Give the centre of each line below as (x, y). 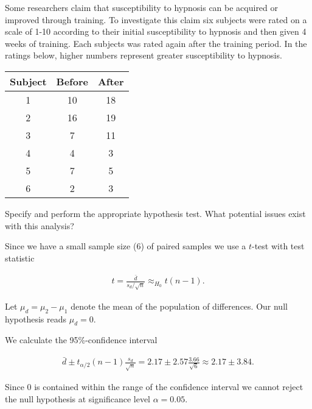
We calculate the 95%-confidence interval (81, 340)
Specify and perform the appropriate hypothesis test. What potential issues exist (155, 213)
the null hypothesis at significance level (78, 398)
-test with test (278, 246)
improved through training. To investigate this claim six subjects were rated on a (156, 19)
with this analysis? (40, 225)
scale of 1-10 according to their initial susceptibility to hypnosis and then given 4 (156, 31)
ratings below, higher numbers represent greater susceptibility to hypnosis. (144, 55)
